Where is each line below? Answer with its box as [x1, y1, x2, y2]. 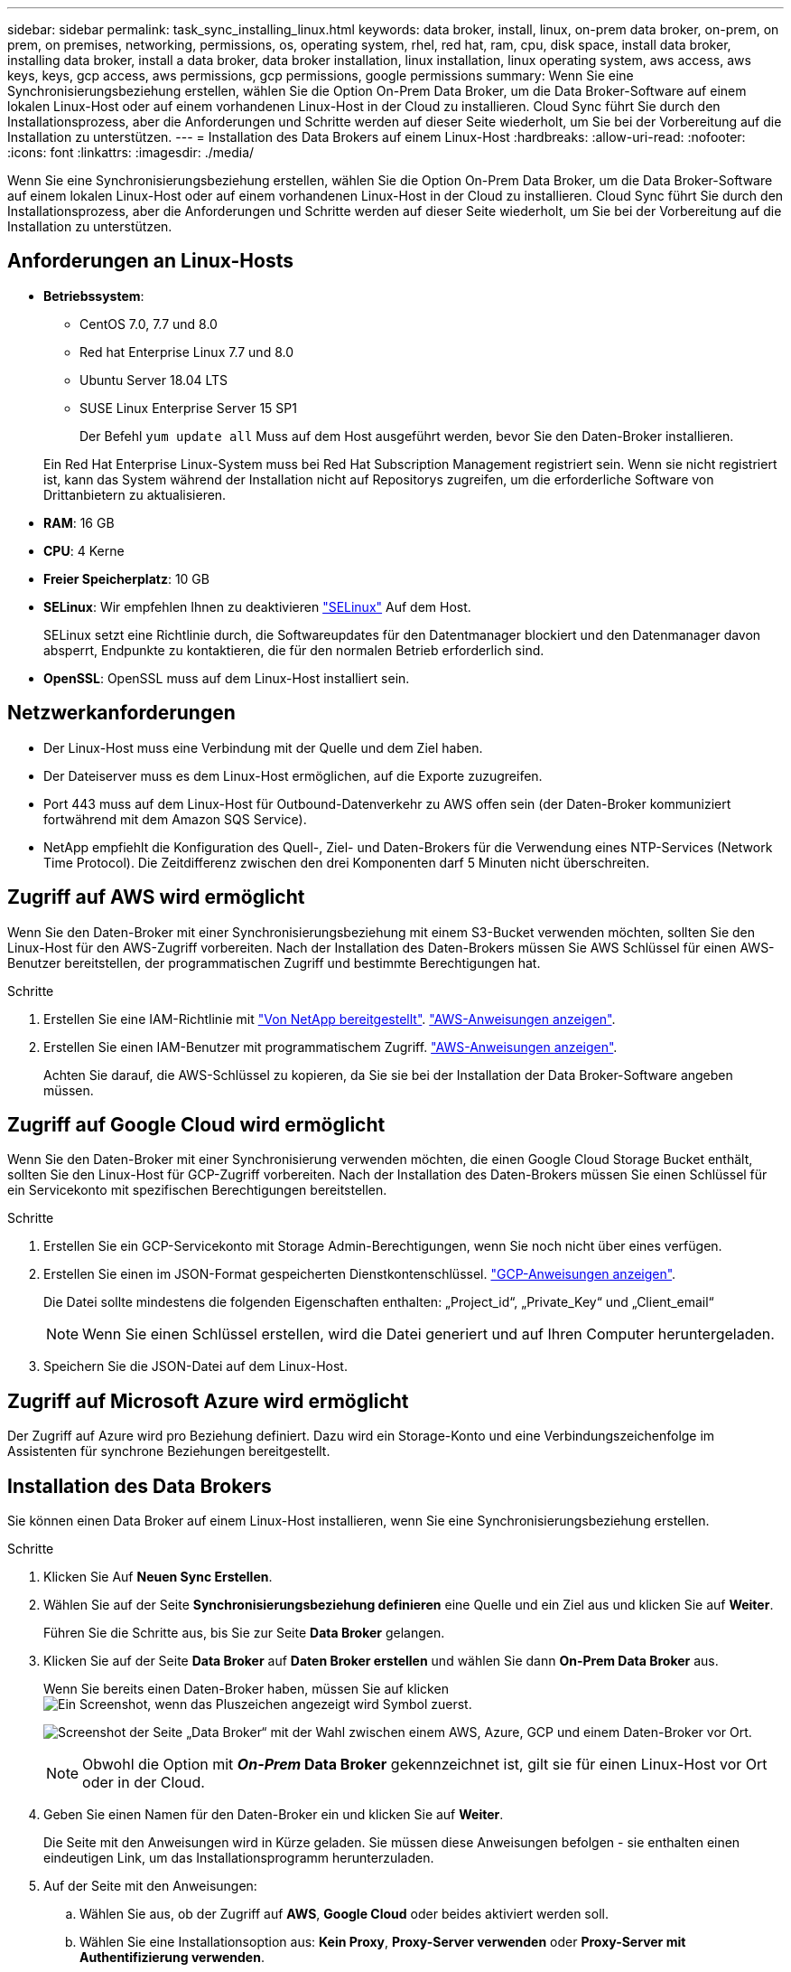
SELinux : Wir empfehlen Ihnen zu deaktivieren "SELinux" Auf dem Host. [43, 598, 471, 615]
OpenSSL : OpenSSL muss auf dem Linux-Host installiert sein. [43, 670, 410, 686]
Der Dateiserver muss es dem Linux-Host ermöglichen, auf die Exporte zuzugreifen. [43, 767, 543, 784]
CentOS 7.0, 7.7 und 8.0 [79, 315, 218, 332]
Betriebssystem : [43, 287, 144, 304]
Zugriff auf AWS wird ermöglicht [7, 886, 305, 909]
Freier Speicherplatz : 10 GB [43, 570, 209, 587]
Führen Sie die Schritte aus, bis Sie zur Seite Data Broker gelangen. [43, 1625, 445, 1641]
